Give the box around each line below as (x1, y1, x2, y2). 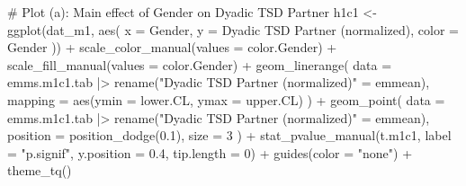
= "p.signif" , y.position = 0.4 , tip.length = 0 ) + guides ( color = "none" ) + (7, 143, 413, 162)
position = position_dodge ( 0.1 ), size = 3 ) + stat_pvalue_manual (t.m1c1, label (7, 126, 452, 145)
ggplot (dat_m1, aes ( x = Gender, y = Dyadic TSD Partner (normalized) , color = (7, 20, 459, 39)
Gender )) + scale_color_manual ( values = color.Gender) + (7, 38, 337, 57)
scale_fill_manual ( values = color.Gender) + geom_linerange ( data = (7, 55, 392, 74)
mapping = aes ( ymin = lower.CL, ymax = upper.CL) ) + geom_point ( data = (7, 90, 445, 109)
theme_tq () (7, 161, 72, 180)
